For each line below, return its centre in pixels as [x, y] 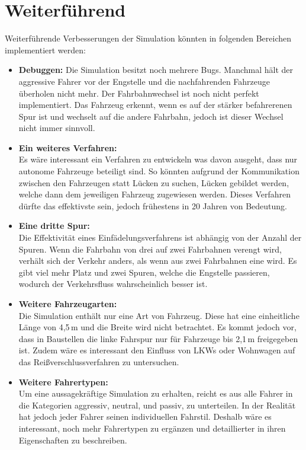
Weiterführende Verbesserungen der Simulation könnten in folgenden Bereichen [148, 38]
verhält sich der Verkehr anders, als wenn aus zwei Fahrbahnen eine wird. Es [158, 261]
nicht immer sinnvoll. [57, 128]
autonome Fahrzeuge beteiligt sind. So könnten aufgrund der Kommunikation [159, 171]
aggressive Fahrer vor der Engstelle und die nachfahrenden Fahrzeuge [144, 81]
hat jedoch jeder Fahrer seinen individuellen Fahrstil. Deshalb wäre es [145, 417]
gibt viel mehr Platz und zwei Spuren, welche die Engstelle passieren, [144, 272]
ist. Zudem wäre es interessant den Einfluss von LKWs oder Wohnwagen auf [157, 350]
